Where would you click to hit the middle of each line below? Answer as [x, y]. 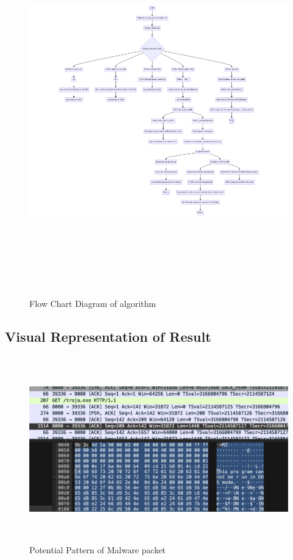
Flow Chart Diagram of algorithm [93, 304]
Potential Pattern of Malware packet [98, 550]
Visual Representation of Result [108, 337]
